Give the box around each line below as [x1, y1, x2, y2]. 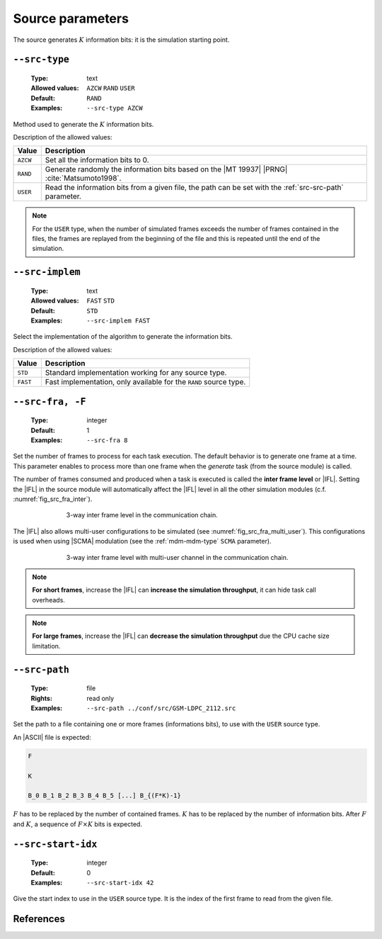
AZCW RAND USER [86, 84, 136, 92]
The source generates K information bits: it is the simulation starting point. [13, 35, 230, 44]
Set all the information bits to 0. [45, 155, 149, 165]
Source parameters [13, 11, 129, 26]
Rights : [30, 694, 53, 702]
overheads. [32, 595, 65, 604]
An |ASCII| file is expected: [13, 733, 91, 741]
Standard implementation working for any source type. [45, 368, 227, 378]
